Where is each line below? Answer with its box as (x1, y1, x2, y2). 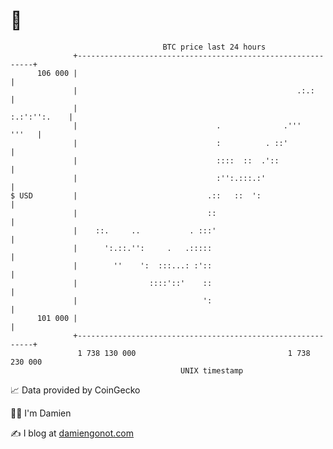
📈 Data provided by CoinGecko (10, 384, 141, 396)
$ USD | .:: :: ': (10, 190, 262, 201)
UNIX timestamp (180, 365, 244, 376)
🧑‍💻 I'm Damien (10, 407, 72, 419)
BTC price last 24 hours (162, 42, 267, 52)
